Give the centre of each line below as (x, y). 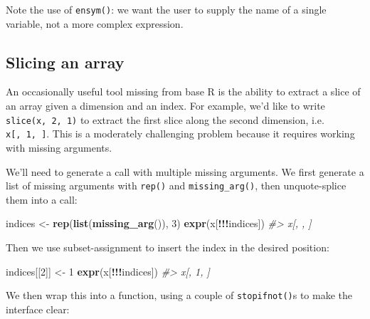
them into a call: (42, 199)
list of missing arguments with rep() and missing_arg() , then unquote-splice (176, 185)
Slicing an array (65, 62)
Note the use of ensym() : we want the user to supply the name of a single (166, 9)
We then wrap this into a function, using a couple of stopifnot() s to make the (179, 295)
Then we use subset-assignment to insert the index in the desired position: (168, 247)
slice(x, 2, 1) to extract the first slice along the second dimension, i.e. (165, 119)
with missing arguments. (59, 147)
